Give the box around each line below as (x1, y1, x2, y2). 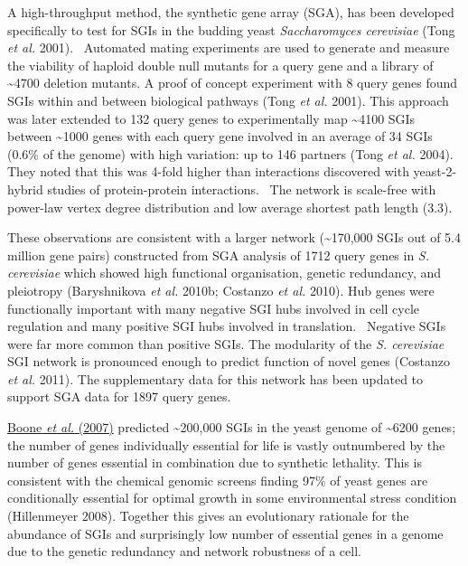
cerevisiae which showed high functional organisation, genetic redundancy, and (7, 263, 442, 282)
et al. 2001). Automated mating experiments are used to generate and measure (7, 38, 450, 57)
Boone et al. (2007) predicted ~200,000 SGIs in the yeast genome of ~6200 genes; (7, 418, 456, 437)
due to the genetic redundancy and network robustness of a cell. (7, 542, 361, 561)
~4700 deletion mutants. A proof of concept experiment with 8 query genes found (7, 73, 458, 92)
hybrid (7, 179, 43, 198)
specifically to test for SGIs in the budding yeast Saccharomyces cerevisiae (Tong (7, 20, 455, 39)
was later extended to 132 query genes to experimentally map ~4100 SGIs (7, 108, 416, 127)
